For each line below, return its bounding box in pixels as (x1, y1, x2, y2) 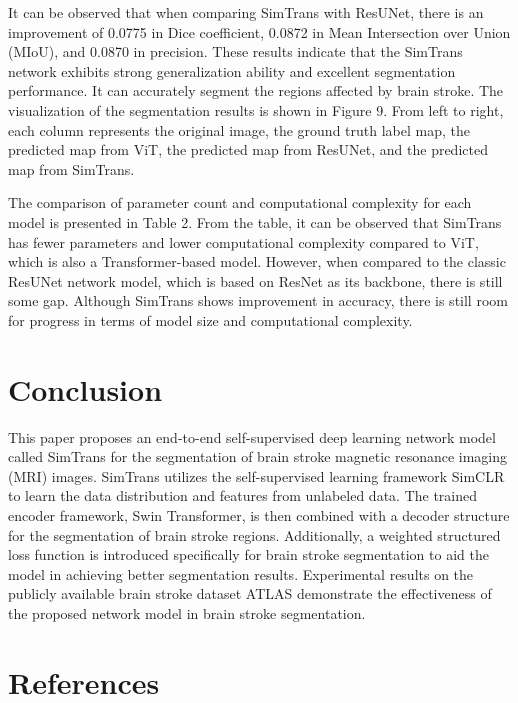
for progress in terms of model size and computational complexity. (8, 309, 413, 330)
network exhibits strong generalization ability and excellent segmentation (8, 60, 456, 81)
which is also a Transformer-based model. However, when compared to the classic (8, 251, 506, 272)
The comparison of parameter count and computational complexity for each (8, 192, 472, 213)
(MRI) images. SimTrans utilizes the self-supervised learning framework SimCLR (8, 465, 505, 486)
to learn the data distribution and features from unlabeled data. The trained (8, 485, 478, 506)
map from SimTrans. (8, 158, 135, 179)
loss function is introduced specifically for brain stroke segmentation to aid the (8, 544, 489, 565)
